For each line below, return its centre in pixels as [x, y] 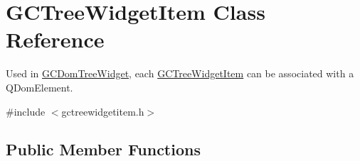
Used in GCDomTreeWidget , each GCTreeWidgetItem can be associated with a [180, 73]
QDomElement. [39, 87]
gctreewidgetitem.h [103, 111]
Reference [55, 39]
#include [26, 111]
